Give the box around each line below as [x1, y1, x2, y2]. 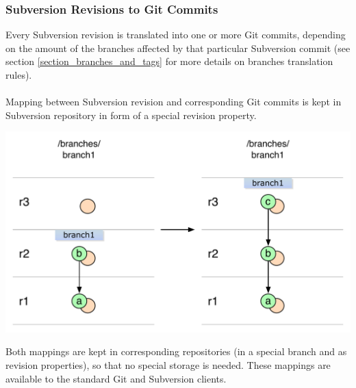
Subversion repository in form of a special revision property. [5, 107, 257, 122]
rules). [5, 68, 32, 81]
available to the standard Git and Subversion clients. [5, 371, 227, 385]
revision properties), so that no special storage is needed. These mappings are [5, 357, 331, 372]
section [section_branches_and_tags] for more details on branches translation [5, 54, 333, 68]
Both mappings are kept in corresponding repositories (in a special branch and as [5, 344, 347, 359]
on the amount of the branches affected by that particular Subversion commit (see [5, 40, 351, 55]
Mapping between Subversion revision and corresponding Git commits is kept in [5, 94, 342, 109]
